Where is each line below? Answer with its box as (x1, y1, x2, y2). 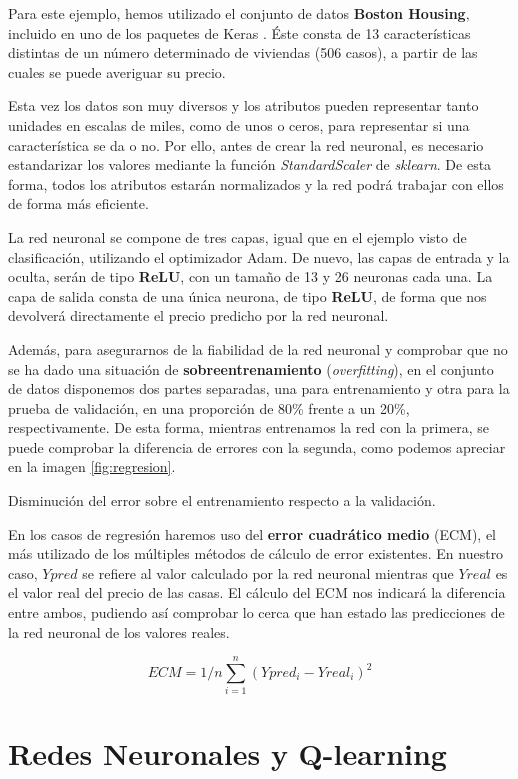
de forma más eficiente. (8, 193, 149, 214)
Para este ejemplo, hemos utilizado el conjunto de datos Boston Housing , (8, 3, 470, 23)
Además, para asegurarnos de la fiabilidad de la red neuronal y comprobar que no (8, 338, 508, 359)
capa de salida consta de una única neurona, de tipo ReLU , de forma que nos (8, 285, 487, 306)
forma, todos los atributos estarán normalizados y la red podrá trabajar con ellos (8, 173, 504, 194)
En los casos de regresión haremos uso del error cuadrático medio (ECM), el (8, 523, 497, 544)
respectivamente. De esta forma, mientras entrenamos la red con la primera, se (8, 417, 490, 438)
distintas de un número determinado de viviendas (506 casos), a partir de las (8, 42, 478, 63)
